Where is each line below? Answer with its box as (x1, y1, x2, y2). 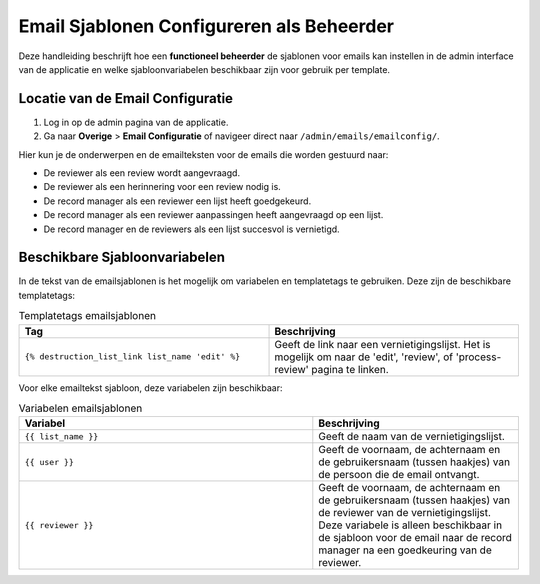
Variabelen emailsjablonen (18, 401, 143, 415)
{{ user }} (24, 456, 75, 467)
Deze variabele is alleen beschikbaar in (318, 518, 503, 532)
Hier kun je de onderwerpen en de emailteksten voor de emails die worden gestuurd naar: (18, 148, 389, 160)
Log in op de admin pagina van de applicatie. (43, 116, 229, 128)
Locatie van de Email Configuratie (18, 90, 234, 107)
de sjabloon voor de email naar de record (318, 531, 512, 545)
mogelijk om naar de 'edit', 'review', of (274, 350, 454, 364)
